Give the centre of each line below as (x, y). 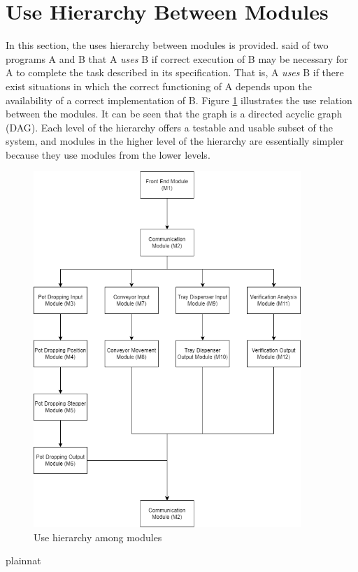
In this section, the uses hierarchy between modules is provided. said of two (167, 45)
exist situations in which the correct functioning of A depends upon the (159, 86)
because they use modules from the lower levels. (108, 154)
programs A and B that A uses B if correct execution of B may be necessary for (177, 58)
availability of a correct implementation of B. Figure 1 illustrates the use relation (179, 100)
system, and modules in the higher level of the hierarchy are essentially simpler (175, 141)
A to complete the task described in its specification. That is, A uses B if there (175, 72)
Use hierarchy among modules (98, 537)
